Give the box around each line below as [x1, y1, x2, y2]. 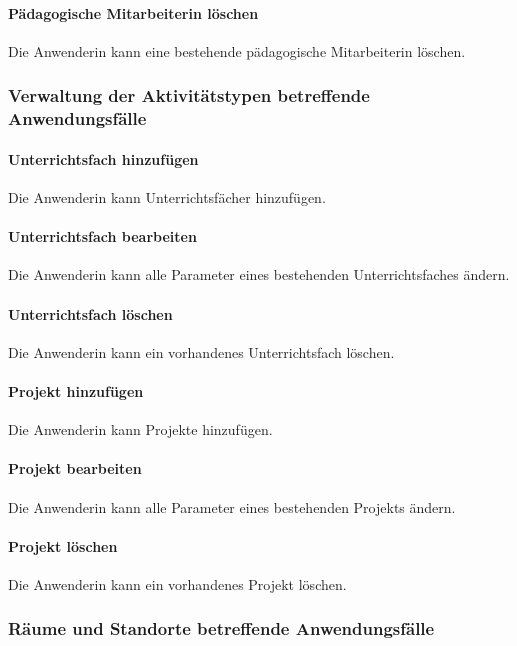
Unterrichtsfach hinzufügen [8, 148, 199, 169]
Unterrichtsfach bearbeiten [8, 226, 197, 247]
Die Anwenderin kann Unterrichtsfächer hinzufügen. [8, 186, 326, 207]
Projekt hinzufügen [8, 380, 144, 401]
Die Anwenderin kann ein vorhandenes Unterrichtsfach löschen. [8, 341, 395, 362]
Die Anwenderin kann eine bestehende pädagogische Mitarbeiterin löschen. [8, 40, 466, 61]
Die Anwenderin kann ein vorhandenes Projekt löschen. [8, 573, 347, 594]
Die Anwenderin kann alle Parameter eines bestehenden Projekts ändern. [8, 496, 456, 517]
